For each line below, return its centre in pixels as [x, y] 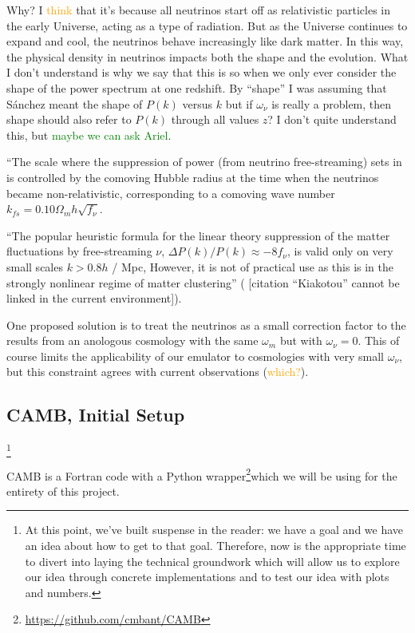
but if [239, 103]
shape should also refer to [69, 119]
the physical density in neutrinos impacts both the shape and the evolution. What [207, 56]
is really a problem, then [332, 103]
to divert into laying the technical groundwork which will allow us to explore [212, 561]
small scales [35, 266]
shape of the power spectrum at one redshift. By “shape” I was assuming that [197, 87]
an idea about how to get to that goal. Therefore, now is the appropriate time [215, 546]
